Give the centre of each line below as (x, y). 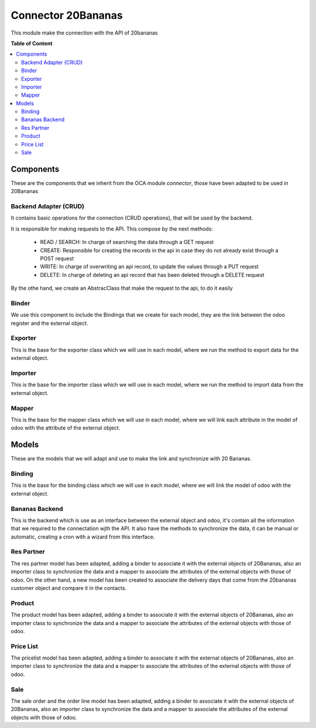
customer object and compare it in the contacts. (69, 588)
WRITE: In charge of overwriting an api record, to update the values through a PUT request (149, 267)
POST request (57, 259)
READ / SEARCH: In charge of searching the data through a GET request (127, 242)
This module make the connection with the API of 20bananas (84, 33)
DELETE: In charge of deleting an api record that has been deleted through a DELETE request (152, 274)
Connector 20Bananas (67, 15)
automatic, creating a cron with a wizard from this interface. (83, 537)
